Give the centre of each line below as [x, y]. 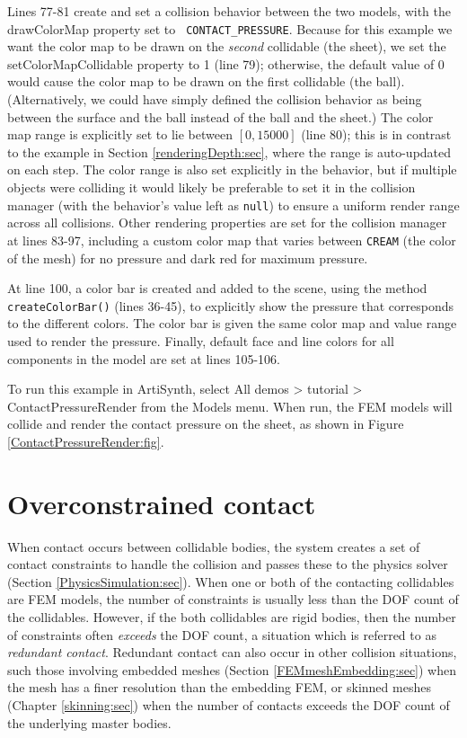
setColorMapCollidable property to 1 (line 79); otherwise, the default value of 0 [226, 63]
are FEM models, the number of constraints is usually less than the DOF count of [233, 599]
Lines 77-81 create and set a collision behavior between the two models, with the [229, 11]
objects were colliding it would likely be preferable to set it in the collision [211, 187]
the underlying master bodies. [89, 722]
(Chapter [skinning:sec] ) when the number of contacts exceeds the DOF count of [229, 704]
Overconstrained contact [162, 503]
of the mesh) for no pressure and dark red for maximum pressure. [188, 258]
